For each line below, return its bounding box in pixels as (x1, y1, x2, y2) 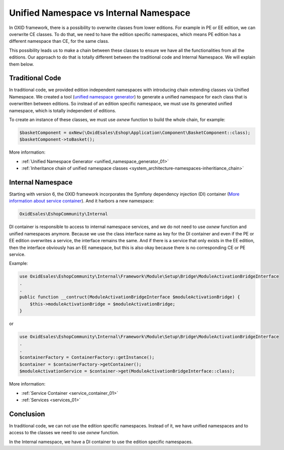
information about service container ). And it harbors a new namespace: (9, 198, 155, 204)
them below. (9, 61, 34, 67)
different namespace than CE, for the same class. (9, 38, 109, 44)
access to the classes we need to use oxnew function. (9, 430, 119, 436)
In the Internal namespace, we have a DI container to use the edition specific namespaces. (9, 439, 193, 445)
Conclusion (9, 410, 45, 418)
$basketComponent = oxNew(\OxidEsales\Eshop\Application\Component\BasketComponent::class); (19, 129, 251, 135)
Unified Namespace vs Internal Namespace (9, 7, 190, 18)
